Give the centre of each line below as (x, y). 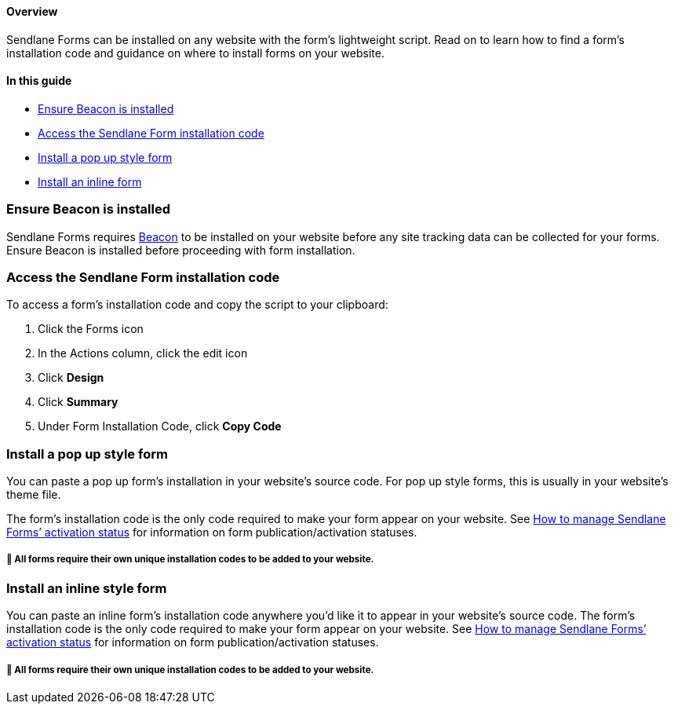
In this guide (39, 81)
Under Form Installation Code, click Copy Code (160, 426)
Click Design (71, 378)
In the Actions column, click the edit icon (143, 353)
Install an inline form (90, 181)
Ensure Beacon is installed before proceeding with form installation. (181, 250)
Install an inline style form (87, 588)
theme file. (34, 495)
